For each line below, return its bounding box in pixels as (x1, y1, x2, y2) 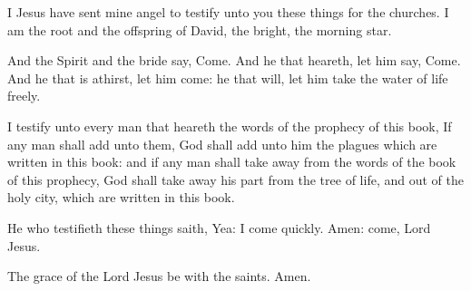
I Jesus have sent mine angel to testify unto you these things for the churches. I (7, 3, 449, 21)
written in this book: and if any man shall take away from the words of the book (7, 152, 456, 171)
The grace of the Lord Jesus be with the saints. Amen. (7, 267, 311, 286)
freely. (7, 86, 41, 105)
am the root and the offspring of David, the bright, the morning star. (7, 20, 392, 39)
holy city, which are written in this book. (7, 188, 235, 207)
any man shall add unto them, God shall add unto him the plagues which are (7, 134, 437, 153)
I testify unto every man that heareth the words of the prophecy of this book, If (7, 116, 452, 135)
